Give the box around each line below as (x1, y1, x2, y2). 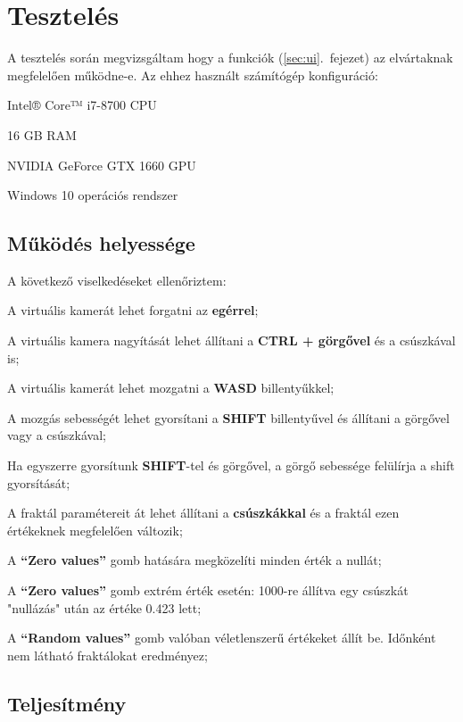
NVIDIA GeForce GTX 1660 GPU (7, 155, 196, 174)
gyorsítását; (7, 473, 70, 492)
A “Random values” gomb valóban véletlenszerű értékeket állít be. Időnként (7, 628, 436, 647)
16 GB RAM (7, 125, 77, 144)
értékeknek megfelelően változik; (7, 520, 183, 539)
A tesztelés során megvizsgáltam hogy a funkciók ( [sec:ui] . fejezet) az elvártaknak (7, 48, 453, 67)
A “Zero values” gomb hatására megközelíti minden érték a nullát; (7, 551, 382, 569)
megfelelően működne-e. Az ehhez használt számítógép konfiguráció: (7, 65, 378, 84)
